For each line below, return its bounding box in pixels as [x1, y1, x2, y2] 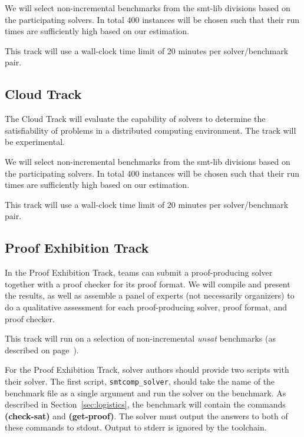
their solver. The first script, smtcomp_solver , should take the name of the [5, 375, 275, 387]
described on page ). [5, 343, 79, 356]
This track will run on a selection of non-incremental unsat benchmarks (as [5, 332, 276, 345]
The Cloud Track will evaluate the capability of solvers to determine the [5, 112, 266, 125]
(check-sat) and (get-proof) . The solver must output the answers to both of [5, 409, 288, 422]
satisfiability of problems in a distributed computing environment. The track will [5, 124, 296, 136]
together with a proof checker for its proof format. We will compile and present [5, 277, 290, 290]
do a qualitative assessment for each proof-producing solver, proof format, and [5, 300, 287, 313]
